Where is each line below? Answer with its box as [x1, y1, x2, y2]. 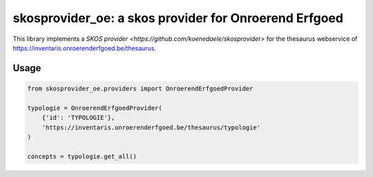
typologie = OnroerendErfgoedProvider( [27, 104, 162, 112]
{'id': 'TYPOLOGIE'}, [41, 114, 115, 122]
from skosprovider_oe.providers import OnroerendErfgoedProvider [27, 84, 254, 93]
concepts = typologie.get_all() [27, 152, 137, 160]
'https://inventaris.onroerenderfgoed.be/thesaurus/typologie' [41, 123, 261, 131]
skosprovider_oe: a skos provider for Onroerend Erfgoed [12, 10, 344, 26]
